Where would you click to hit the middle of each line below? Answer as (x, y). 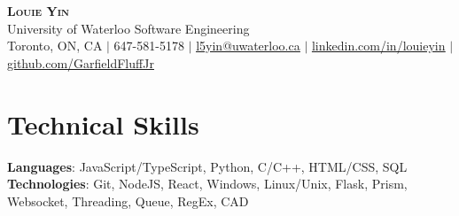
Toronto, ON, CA (55, 46)
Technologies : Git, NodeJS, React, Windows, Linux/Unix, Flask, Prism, (207, 184)
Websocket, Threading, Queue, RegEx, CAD (128, 201)
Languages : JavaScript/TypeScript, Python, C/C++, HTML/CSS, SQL (207, 166)
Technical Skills (103, 123)
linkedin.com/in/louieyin (378, 46)
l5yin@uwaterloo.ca (248, 46)
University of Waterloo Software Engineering (128, 28)
